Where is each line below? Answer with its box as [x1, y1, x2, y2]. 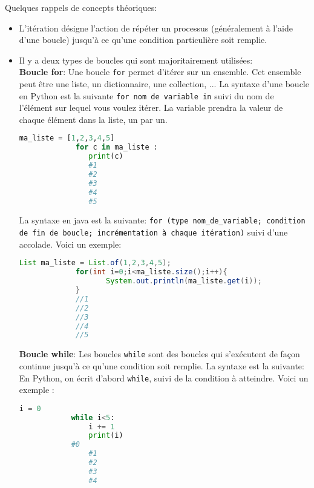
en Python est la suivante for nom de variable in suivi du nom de [19, 89, 274, 102]
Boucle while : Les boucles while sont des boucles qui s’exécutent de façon [19, 348, 300, 360]
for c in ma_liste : [75, 143, 158, 152]
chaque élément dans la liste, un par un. [19, 113, 168, 125]
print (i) [88, 431, 123, 440]
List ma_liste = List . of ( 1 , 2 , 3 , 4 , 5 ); [19, 259, 171, 268]
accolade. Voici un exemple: [19, 237, 122, 250]
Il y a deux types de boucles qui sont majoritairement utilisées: [19, 53, 253, 66]
